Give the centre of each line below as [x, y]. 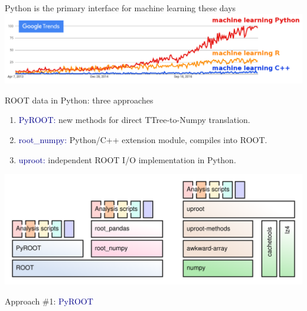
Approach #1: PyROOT [49, 301]
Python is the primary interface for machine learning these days [120, 8]
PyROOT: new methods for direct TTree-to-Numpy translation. [134, 120]
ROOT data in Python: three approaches [79, 100]
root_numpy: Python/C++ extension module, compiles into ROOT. [143, 140]
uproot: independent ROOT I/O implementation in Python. [127, 159]
